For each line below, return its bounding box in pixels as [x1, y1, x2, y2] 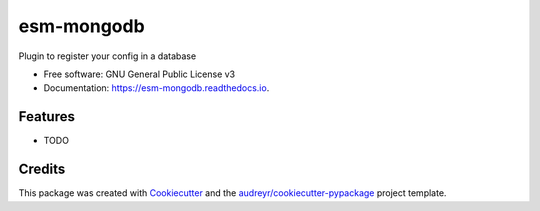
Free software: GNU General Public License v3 [43, 68, 236, 80]
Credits [18, 161, 66, 178]
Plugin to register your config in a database [18, 50, 197, 62]
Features [18, 108, 75, 125]
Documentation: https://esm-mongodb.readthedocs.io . [43, 82, 270, 94]
